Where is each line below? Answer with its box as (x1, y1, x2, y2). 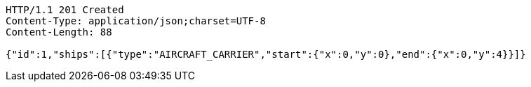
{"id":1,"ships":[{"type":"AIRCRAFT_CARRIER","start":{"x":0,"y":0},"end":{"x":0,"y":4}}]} (6, 49, 526, 60)
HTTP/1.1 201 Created (6, 4, 124, 15)
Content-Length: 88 (6, 26, 112, 38)
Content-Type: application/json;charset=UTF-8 (6, 15, 266, 26)
